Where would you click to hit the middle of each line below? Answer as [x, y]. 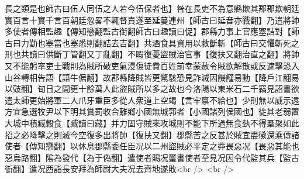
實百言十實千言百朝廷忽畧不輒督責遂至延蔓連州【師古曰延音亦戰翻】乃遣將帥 [152, 20]
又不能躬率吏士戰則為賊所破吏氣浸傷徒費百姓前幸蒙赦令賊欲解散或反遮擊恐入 [152, 65]
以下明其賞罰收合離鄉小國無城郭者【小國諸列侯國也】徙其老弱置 [176, 111]
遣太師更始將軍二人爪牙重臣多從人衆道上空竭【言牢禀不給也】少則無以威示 [148, 100]
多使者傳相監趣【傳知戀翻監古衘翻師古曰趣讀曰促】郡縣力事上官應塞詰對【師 [152, 31]
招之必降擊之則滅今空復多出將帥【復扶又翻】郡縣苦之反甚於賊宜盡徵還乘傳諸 [152, 134]
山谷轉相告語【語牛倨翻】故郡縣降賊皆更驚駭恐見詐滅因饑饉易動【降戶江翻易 [152, 77]
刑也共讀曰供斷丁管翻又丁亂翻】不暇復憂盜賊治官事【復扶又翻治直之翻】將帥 [152, 54]
